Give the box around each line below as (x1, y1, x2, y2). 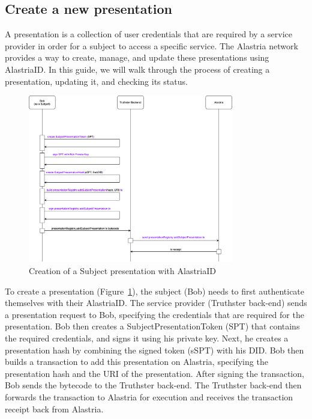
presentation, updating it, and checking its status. (5, 75, 188, 87)
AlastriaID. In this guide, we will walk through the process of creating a (5, 63, 270, 75)
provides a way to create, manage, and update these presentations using (5, 51, 269, 64)
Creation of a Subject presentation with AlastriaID (29, 265, 216, 277)
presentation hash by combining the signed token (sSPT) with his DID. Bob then (5, 343, 304, 356)
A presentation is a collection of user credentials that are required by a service (5, 28, 292, 40)
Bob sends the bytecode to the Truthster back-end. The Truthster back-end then (5, 379, 302, 391)
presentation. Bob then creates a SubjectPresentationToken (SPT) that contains (5, 320, 300, 332)
